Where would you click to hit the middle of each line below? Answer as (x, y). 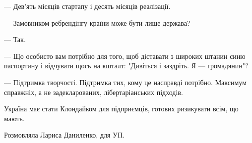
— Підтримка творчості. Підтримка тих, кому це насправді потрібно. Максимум (126, 82)
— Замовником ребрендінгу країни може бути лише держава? (97, 23)
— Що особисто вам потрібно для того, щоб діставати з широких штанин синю (125, 56)
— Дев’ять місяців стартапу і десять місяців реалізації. (87, 6)
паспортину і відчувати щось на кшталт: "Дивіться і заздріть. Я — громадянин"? (126, 66)
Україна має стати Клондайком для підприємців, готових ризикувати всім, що (121, 109)
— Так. (15, 39)
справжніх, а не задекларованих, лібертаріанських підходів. (94, 92)
